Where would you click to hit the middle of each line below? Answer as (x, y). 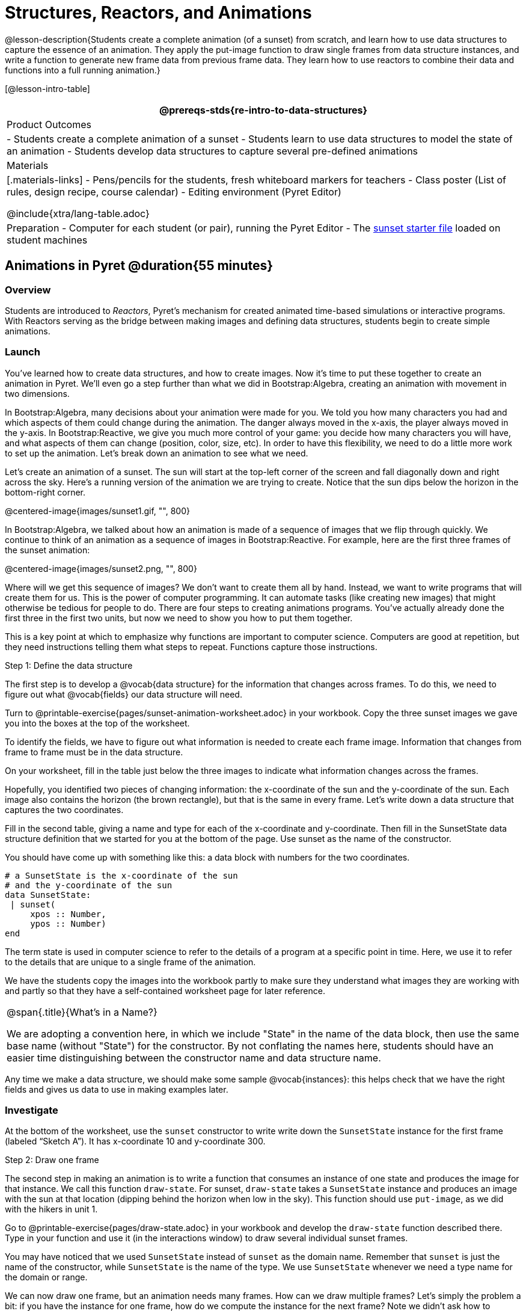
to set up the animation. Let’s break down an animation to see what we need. (157, 453)
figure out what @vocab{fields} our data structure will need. (124, 694)
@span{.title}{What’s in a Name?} (82, 1012)
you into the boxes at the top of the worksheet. (97, 723)
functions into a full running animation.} (83, 70)
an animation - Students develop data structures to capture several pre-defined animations (213, 151)
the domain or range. (46, 1277)
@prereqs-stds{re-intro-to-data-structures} (263, 110)
